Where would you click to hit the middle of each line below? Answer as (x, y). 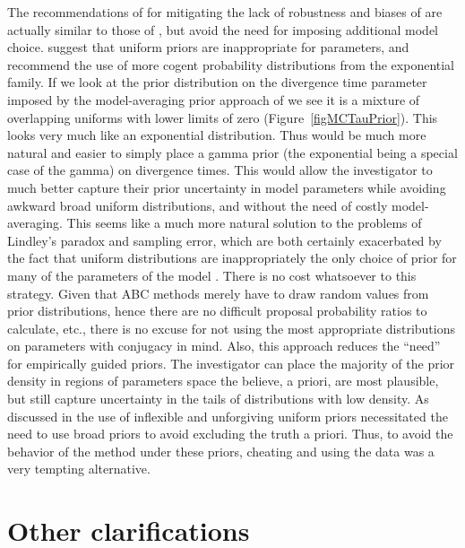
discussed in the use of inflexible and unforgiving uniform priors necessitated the (228, 416)
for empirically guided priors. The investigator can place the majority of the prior (231, 363)
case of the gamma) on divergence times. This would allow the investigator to (220, 170)
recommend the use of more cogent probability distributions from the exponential (231, 64)
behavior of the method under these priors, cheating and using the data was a (221, 451)
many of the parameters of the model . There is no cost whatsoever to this (212, 275)
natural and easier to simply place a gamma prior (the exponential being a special (232, 152)
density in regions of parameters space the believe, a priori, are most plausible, (223, 381)
